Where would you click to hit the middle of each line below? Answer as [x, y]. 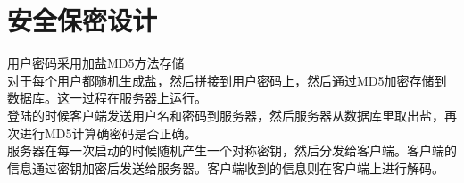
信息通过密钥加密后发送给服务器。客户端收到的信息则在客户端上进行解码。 [226, 167]
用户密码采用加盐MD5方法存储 [96, 63]
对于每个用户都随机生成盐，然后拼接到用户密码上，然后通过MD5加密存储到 [227, 80]
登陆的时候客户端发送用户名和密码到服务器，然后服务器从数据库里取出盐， [226, 115]
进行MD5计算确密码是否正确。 [108, 133]
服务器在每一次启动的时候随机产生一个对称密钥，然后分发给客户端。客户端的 [232, 150]
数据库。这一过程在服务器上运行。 [107, 98]
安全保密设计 [83, 20]
